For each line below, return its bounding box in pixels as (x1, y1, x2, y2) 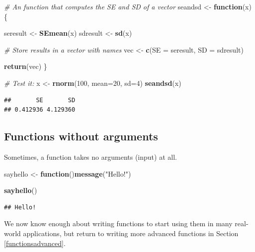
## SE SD (4, 96, 76, 104)
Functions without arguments (4, 128, 158, 144)
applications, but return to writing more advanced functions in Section (23, 228, 239, 238)
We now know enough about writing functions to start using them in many (4, 218, 233, 229)
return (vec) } (4, 61, 47, 71)
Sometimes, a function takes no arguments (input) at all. (4, 151, 177, 162)
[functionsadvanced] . (4, 238, 66, 248)
